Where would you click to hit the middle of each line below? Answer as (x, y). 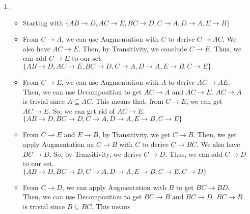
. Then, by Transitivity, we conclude (133, 48)
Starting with (43, 22)
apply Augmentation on (58, 144)
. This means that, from (127, 101)
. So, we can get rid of (82, 110)
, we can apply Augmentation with (114, 187)
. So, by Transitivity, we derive (96, 154)
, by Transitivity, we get (134, 134)
